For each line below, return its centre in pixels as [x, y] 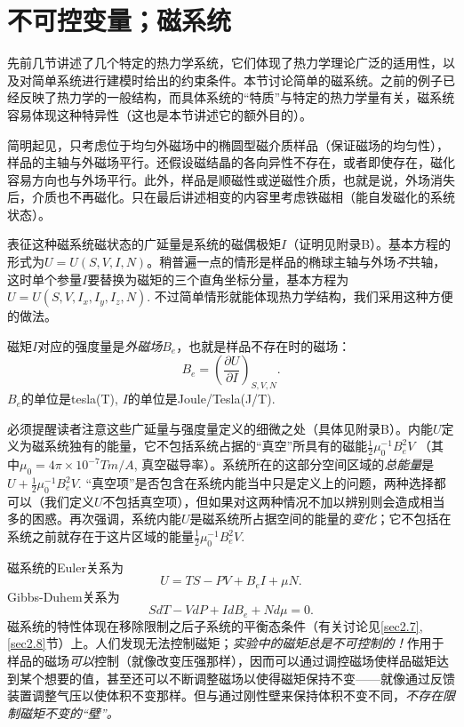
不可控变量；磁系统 [120, 20]
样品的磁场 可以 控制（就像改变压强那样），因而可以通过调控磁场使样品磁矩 [222, 661]
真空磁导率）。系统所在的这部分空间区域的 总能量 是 [288, 464]
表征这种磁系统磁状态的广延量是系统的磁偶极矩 [144, 244]
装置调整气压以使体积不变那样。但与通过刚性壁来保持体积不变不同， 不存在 [225, 695]
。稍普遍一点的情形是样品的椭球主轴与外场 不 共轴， [296, 262]
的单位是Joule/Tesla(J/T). [201, 399]
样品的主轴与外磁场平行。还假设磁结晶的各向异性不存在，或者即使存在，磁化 [231, 162]
